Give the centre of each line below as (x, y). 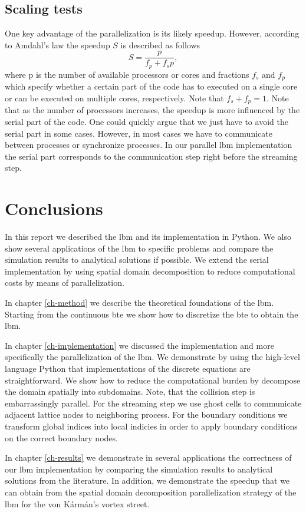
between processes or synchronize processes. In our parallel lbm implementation (149, 145)
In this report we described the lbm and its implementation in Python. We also (148, 237)
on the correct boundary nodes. (61, 437)
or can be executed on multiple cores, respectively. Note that (114, 98)
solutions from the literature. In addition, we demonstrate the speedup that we (147, 480)
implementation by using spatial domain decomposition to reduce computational (150, 271)
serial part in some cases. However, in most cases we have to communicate (139, 133)
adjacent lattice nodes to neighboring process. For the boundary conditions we (146, 414)
